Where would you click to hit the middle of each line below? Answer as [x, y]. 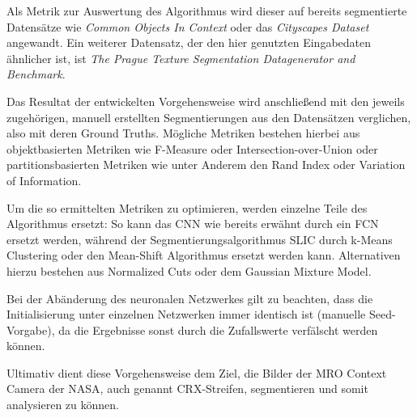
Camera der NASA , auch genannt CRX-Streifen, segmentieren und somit [187, 388]
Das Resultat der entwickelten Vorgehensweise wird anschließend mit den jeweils [206, 101]
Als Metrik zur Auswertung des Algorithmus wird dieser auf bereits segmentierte [207, 11]
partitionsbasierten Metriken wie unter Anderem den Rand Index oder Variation [206, 165]
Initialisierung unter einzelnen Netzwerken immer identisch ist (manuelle [186, 314]
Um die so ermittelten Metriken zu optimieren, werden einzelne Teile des [187, 207]
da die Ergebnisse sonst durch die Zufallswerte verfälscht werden [218, 329]
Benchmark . [36, 74]
